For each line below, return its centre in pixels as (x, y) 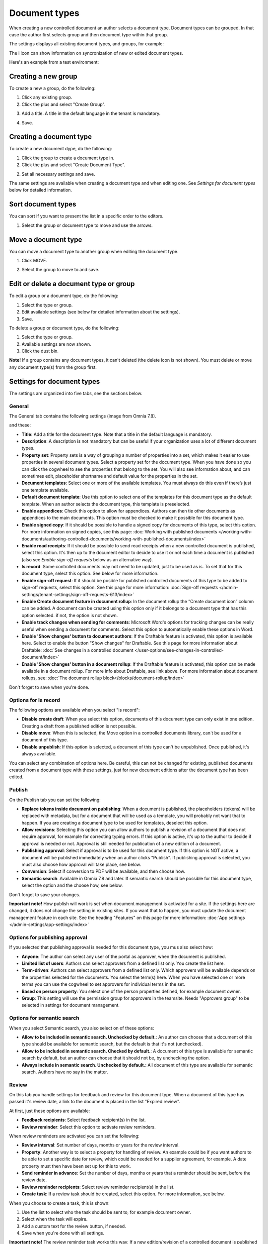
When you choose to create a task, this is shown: (59, 1203)
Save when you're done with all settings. (63, 1233)
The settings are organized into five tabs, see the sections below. (76, 393)
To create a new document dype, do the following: (61, 149)
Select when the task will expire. (55, 1219)
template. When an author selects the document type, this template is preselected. (106, 504)
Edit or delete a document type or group (72, 284)
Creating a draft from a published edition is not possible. (79, 726)
